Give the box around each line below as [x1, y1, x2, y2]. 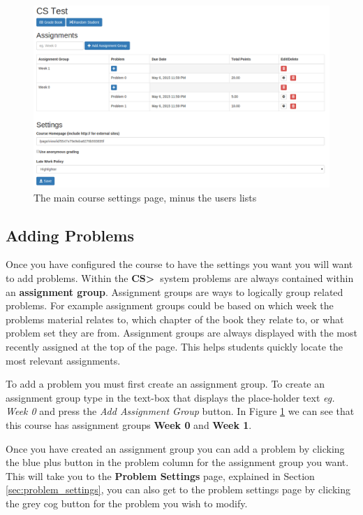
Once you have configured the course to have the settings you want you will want [6, 257, 353, 271]
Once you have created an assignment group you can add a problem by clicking [6, 441, 345, 456]
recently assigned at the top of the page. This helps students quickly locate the [6, 339, 343, 353]
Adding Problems [6, 224, 135, 246]
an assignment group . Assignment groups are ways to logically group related [6, 284, 343, 299]
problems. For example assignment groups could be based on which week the [6, 298, 334, 313]
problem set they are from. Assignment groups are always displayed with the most [6, 325, 357, 340]
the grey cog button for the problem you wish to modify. [6, 495, 248, 510]
